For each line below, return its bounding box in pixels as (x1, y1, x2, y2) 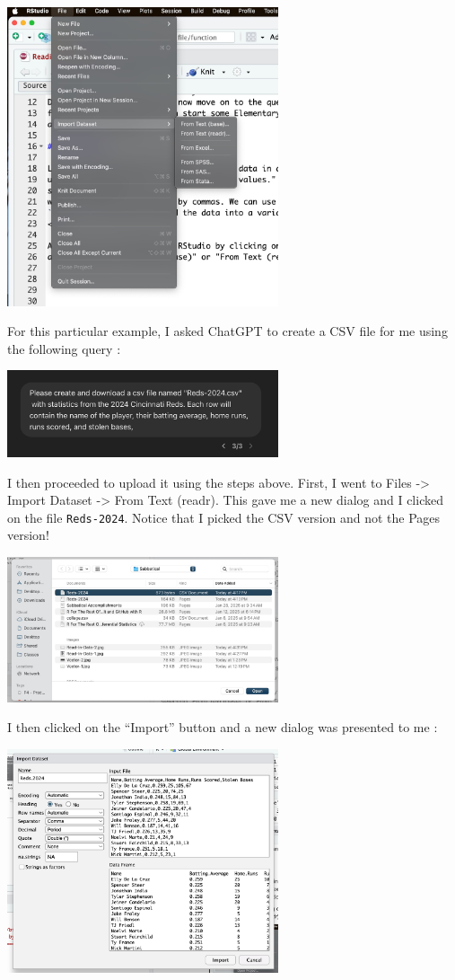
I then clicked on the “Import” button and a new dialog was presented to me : (7, 718, 438, 737)
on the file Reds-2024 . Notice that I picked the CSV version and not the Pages (7, 508, 441, 526)
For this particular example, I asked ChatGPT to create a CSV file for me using (7, 322, 448, 340)
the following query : (7, 339, 121, 358)
